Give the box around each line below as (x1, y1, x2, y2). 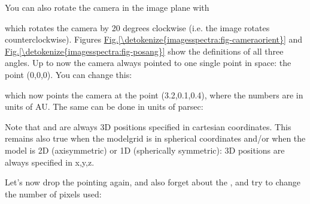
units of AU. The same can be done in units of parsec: (5, 100, 203, 113)
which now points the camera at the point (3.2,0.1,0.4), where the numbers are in (5, 88, 303, 101)
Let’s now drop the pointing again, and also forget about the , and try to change (5, 176, 301, 188)
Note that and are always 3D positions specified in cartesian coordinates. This (5, 120, 291, 133)
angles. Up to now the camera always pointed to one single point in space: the (5, 56, 291, 69)
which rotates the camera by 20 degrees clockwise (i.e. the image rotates (5, 21, 270, 34)
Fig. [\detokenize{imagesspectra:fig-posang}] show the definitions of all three (5, 44, 284, 57)
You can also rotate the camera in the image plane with (5, 1, 209, 13)
